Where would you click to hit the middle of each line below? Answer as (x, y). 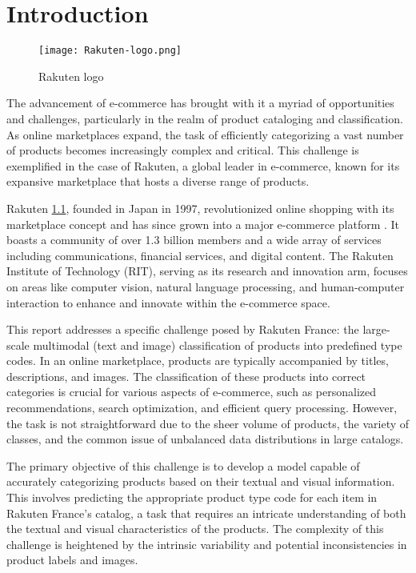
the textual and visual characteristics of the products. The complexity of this (195, 529)
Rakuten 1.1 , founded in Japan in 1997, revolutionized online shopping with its (200, 208)
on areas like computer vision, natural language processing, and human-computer (206, 286)
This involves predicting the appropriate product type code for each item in (192, 497)
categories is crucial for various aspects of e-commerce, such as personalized (191, 392)
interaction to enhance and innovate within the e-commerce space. (168, 302)
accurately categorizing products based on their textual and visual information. (201, 481)
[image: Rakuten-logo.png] (110, 51)
